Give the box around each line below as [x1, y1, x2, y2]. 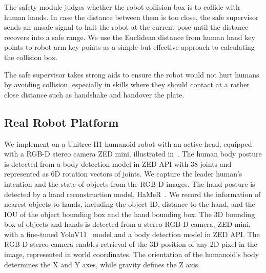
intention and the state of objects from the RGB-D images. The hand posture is [4, 178, 255, 189]
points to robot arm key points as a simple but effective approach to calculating [4, 42, 255, 52]
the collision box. [4, 51, 57, 62]
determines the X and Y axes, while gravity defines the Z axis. [4, 259, 200, 269]
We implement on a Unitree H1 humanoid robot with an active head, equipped [4, 138, 252, 149]
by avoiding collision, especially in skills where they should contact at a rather [4, 79, 250, 90]
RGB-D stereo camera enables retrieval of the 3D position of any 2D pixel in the [4, 239, 257, 249]
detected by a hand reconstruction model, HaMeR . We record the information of [4, 188, 261, 199]
